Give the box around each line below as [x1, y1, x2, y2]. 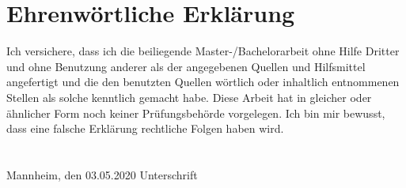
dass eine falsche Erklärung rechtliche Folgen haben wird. [6, 120, 284, 137]
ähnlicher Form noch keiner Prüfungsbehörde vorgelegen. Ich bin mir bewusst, [6, 104, 385, 121]
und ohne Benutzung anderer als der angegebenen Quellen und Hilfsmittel [6, 58, 366, 74]
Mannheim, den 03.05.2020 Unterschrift [6, 166, 198, 182]
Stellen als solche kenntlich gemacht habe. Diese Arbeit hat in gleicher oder [6, 88, 372, 105]
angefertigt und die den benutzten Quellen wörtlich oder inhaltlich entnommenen [6, 73, 400, 90]
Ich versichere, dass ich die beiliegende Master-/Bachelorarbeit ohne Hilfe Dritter [6, 43, 400, 59]
